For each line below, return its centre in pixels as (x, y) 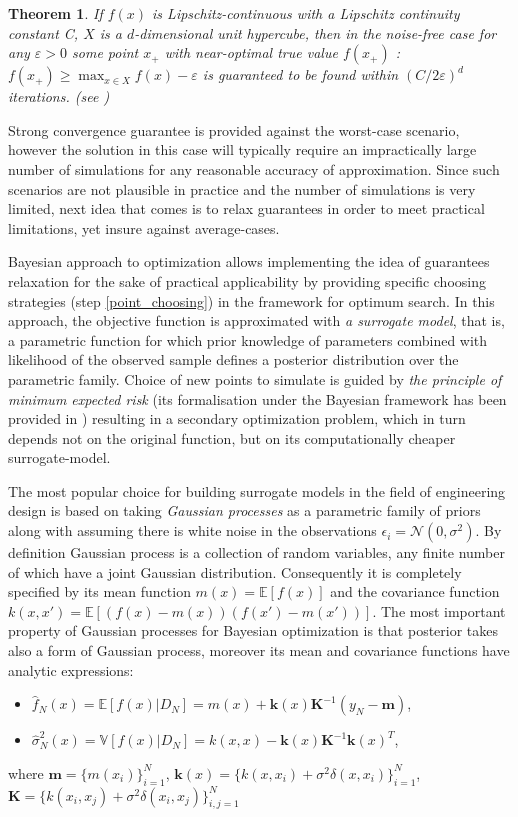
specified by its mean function (99, 591)
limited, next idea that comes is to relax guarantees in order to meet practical (246, 208)
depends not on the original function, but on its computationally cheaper (232, 437)
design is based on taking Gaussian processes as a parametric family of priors (244, 510)
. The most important (439, 610)
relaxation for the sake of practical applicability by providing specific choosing (247, 280)
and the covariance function (415, 591)
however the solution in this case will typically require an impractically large (242, 149)
